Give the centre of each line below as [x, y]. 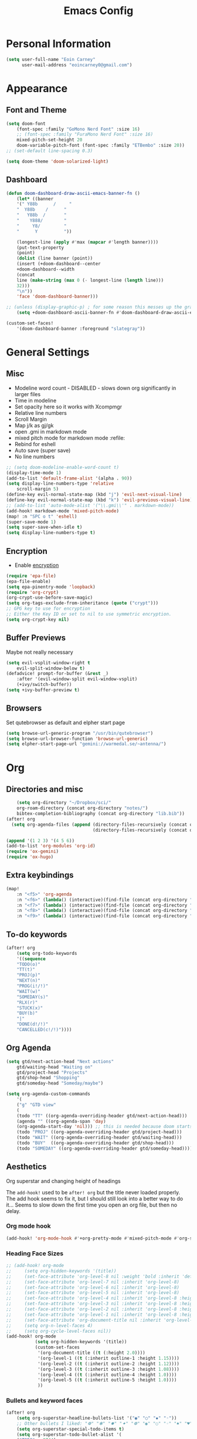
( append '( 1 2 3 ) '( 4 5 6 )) [40, 840]
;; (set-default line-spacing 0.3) [50, 151]
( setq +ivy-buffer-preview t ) [43, 690]
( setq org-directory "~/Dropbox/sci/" [64, 803]
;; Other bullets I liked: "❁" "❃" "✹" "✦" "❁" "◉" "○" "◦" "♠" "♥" [104, 1424]
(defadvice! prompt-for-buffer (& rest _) [57, 674]
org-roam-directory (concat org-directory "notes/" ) [82, 808]
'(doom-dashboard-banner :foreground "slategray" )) [81, 329]
